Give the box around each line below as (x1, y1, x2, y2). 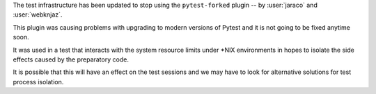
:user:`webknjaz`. (13, 10, 63, 19)
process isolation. (13, 77, 64, 86)
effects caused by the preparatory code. (13, 55, 129, 64)
